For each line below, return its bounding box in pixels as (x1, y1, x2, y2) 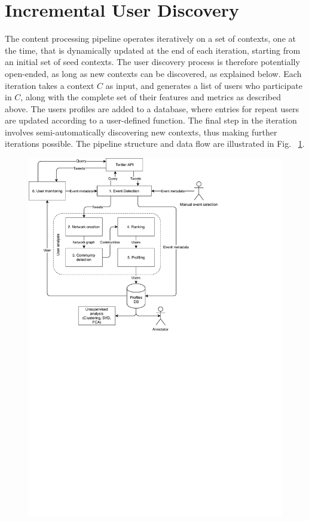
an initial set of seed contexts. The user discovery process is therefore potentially (5, 56, 300, 68)
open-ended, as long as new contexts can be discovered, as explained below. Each (5, 67, 302, 79)
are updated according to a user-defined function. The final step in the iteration (5, 114, 297, 127)
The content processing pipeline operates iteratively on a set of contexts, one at (5, 32, 296, 45)
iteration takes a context (5, 79, 94, 91)
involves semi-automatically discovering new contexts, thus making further (5, 125, 277, 138)
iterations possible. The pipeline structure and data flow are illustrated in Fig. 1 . (5, 137, 305, 150)
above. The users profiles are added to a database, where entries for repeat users (5, 102, 299, 115)
